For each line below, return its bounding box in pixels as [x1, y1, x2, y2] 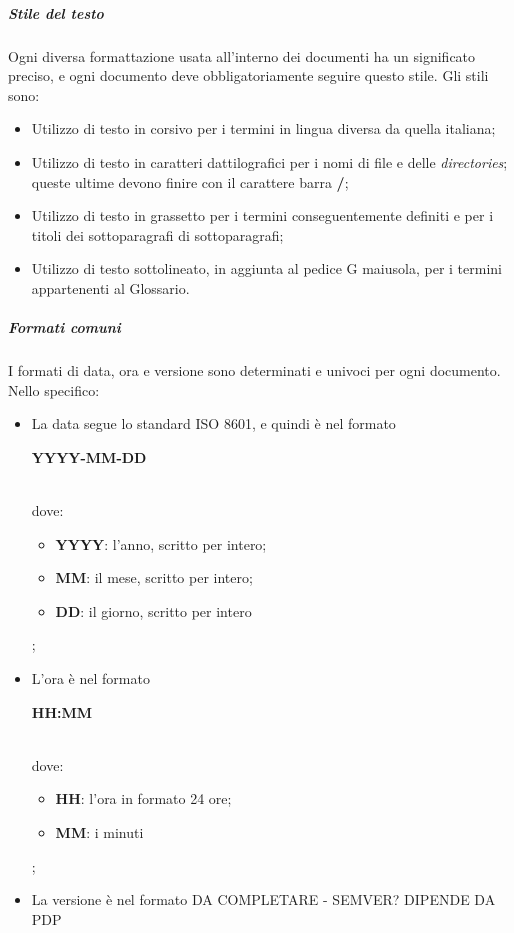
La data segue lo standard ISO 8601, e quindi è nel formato [31, 413, 396, 434]
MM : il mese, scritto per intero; [55, 567, 253, 588]
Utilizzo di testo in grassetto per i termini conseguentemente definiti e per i [31, 205, 494, 226]
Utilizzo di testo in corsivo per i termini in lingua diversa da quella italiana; [31, 118, 496, 139]
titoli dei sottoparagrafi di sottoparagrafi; [31, 224, 284, 245]
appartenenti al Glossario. [31, 277, 190, 298]
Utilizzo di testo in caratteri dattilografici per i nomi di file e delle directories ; [31, 151, 508, 172]
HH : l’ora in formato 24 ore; [55, 788, 232, 809]
